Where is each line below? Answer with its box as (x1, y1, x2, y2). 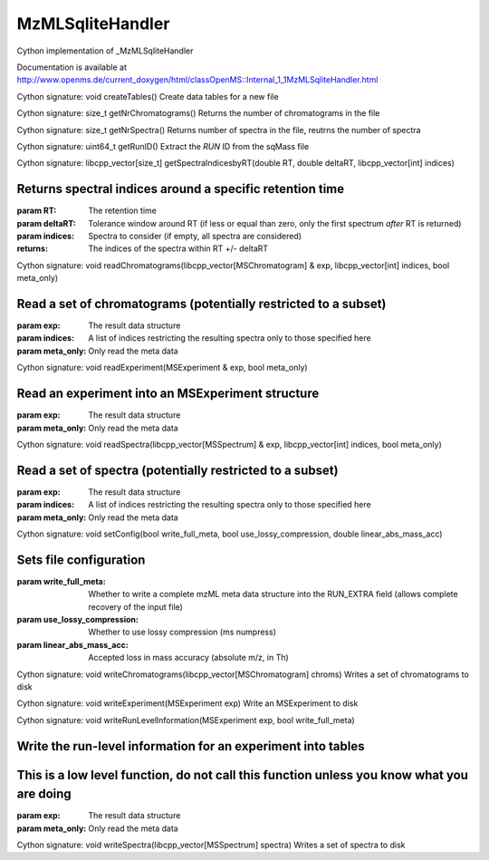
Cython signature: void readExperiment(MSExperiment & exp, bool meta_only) (16, 362, 308, 373)
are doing (16, 787, 72, 802)
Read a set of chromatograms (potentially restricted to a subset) (16, 295, 387, 312)
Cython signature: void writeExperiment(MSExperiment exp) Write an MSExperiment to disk (16, 698, 359, 709)
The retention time (88, 205, 158, 217)
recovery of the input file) (88, 601, 183, 612)
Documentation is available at (16, 62, 127, 72)
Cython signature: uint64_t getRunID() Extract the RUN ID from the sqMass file (16, 140, 310, 151)
